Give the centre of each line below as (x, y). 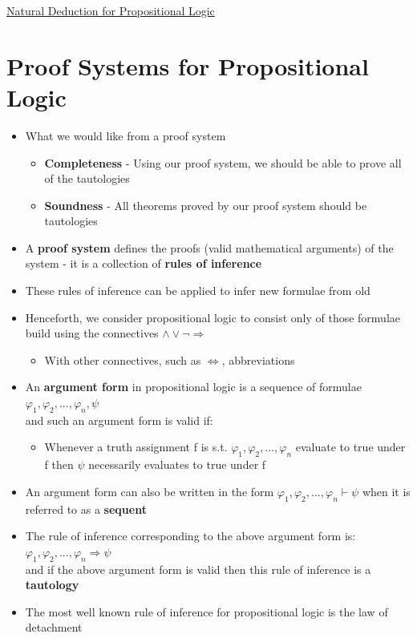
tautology (52, 585)
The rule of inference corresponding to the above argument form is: (190, 536)
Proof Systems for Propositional (188, 65)
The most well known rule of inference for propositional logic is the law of (206, 611)
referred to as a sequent (86, 509)
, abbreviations (258, 359)
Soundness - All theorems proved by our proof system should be (206, 205)
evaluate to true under (350, 447)
